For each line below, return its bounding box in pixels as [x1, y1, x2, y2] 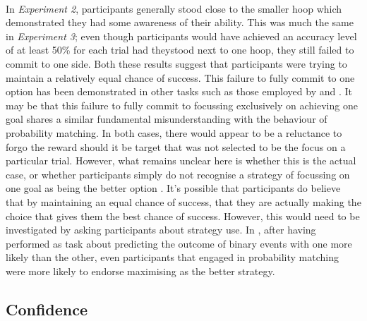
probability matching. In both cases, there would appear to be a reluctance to [6, 125, 342, 140]
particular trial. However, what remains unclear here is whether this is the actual [6, 153, 356, 168]
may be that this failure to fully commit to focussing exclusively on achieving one [6, 97, 358, 112]
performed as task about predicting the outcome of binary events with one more [6, 236, 352, 250]
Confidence [6, 298, 88, 320]
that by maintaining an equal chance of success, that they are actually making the [6, 194, 361, 209]
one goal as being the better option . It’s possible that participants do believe [6, 181, 341, 195]
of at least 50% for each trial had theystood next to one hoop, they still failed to [6, 42, 354, 57]
